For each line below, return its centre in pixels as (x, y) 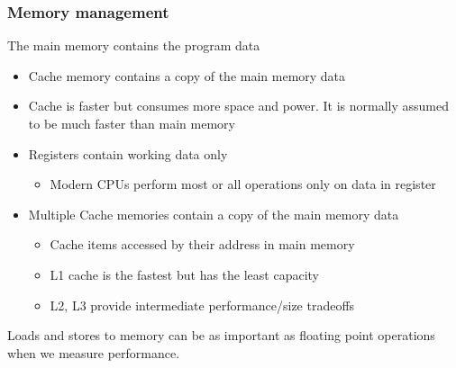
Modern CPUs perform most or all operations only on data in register (243, 184)
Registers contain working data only (128, 153)
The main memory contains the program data (134, 45)
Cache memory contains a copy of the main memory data (187, 75)
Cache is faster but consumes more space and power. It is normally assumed (238, 106)
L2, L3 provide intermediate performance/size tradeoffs (202, 305)
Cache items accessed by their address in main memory (202, 244)
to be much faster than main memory (132, 123)
